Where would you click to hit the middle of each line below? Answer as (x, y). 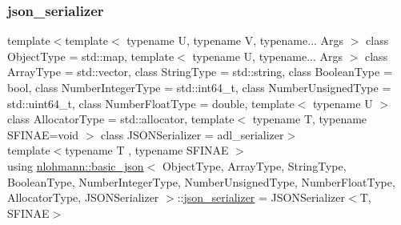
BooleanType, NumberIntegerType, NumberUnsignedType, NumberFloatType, (201, 181)
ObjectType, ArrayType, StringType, (254, 165)
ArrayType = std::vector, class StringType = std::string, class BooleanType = (200, 72)
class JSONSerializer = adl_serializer (192, 134)
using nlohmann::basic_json (76, 165)
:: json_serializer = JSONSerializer (261, 197)
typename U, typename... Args (268, 56)
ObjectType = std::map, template (91, 56)
